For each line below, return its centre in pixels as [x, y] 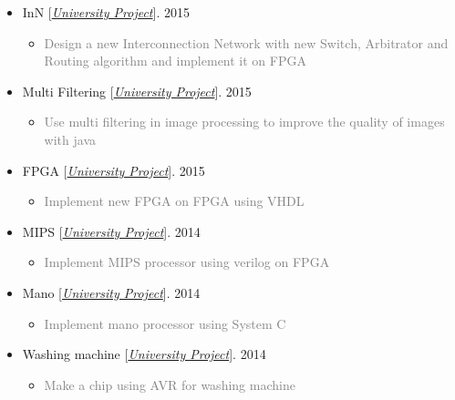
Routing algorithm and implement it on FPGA [175, 61]
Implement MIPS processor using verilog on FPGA [187, 262]
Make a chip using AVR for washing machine [170, 384]
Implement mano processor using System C [165, 323]
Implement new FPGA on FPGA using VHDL [174, 201]
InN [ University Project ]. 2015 [106, 12]
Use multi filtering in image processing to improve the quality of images [244, 122]
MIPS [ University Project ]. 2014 [111, 231]
